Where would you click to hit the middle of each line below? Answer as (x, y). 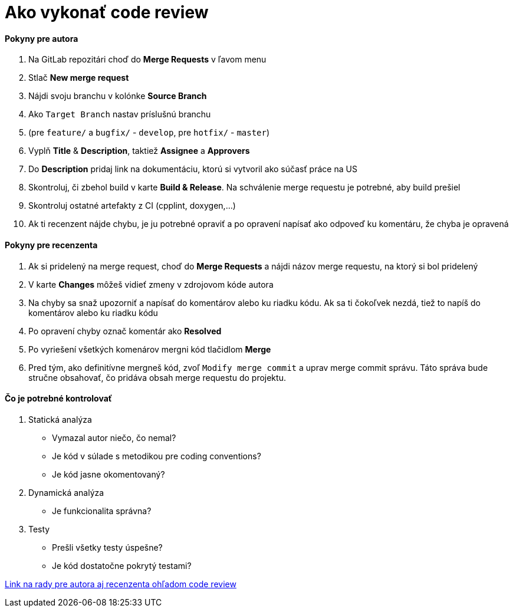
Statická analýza (60, 419)
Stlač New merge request (79, 78)
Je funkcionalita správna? (102, 511)
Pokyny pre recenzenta (51, 245)
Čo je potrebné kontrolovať (59, 399)
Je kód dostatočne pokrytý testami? (122, 565)
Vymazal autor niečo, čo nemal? (114, 437)
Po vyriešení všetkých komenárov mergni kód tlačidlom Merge (150, 349)
